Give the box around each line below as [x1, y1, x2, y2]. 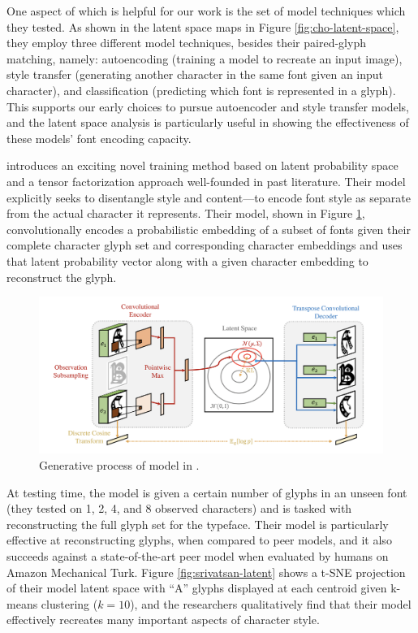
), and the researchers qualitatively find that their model [130, 595, 412, 612]
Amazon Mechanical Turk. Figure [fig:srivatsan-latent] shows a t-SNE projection [6, 563, 406, 580]
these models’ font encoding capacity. [6, 129, 192, 146]
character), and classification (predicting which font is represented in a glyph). [6, 81, 396, 98]
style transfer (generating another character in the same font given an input [6, 66, 384, 83]
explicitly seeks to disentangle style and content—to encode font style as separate [6, 189, 411, 206]
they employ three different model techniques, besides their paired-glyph [6, 34, 366, 51]
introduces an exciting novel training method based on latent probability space [6, 157, 399, 174]
